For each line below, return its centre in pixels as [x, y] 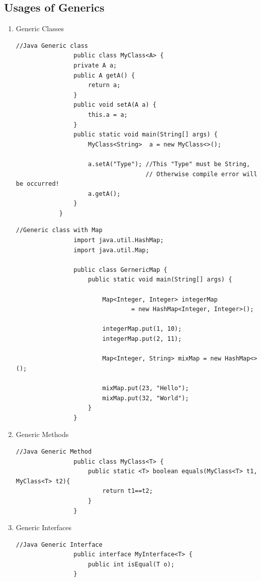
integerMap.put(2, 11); [142, 339]
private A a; [95, 65]
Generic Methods [42, 434]
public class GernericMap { [120, 270]
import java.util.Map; [111, 250]
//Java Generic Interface [59, 544]
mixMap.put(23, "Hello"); [146, 388]
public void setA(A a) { [115, 105]
